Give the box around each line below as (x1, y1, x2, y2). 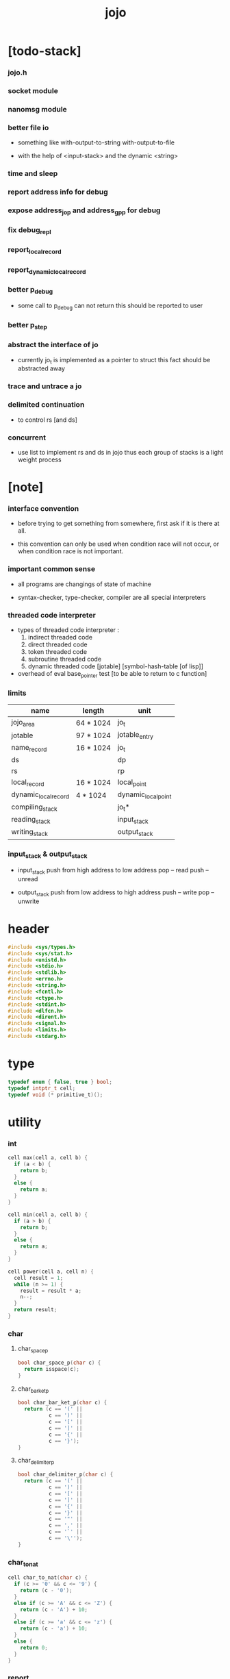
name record (11, 742, 47, 753)
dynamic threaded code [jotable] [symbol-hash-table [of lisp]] (27, 662, 204, 670)
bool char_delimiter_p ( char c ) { (17, 1471, 114, 1478)
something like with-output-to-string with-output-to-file (17, 138, 175, 147)
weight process (17, 455, 62, 464)
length (82, 706, 105, 716)
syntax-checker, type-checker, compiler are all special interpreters (17, 593, 206, 601)
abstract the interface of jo (8, 340, 99, 350)
